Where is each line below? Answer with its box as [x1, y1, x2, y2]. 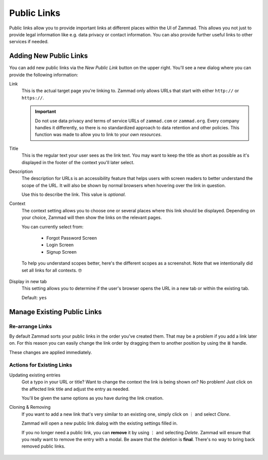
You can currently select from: [21, 224, 84, 230]
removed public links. [21, 443, 66, 450]
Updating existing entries [9, 372, 61, 378]
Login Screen [46, 242, 74, 248]
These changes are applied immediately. [9, 349, 92, 355]
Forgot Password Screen [46, 235, 97, 241]
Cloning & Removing [9, 404, 51, 410]
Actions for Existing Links [9, 362, 72, 368]
